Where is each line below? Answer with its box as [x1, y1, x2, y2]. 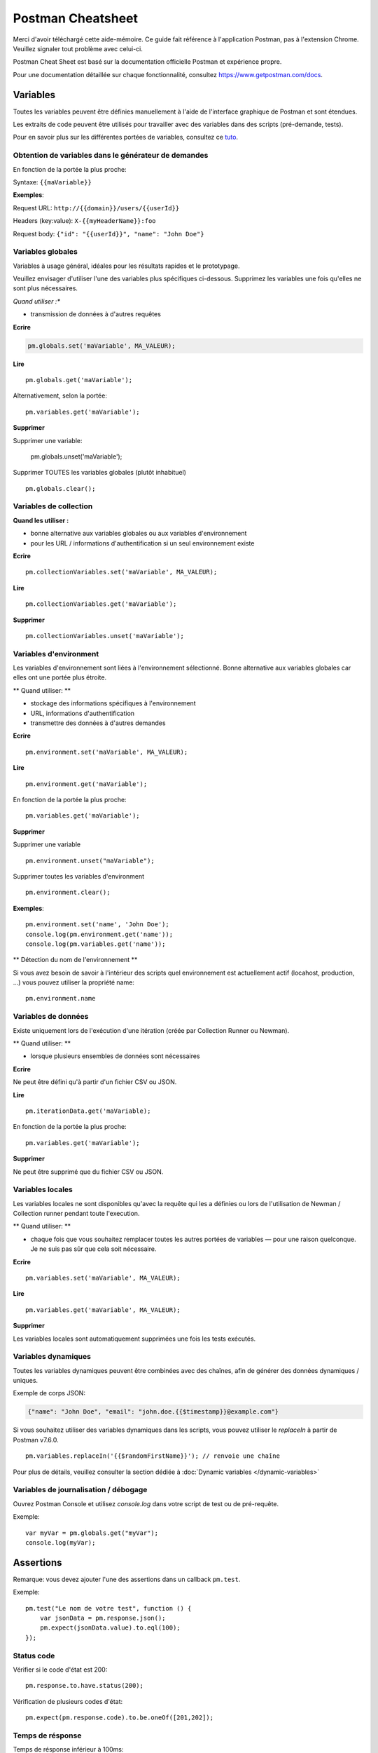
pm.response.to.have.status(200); [25, 1681, 143, 1690]
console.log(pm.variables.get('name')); [25, 940, 166, 948]
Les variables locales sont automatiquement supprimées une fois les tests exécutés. [13, 1334, 256, 1343]
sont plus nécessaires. [13, 284, 78, 292]
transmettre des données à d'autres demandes [30, 719, 166, 727]
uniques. [13, 1376, 38, 1385]
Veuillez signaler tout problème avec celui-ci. [13, 44, 143, 53]
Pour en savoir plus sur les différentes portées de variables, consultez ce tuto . [13, 133, 238, 142]
